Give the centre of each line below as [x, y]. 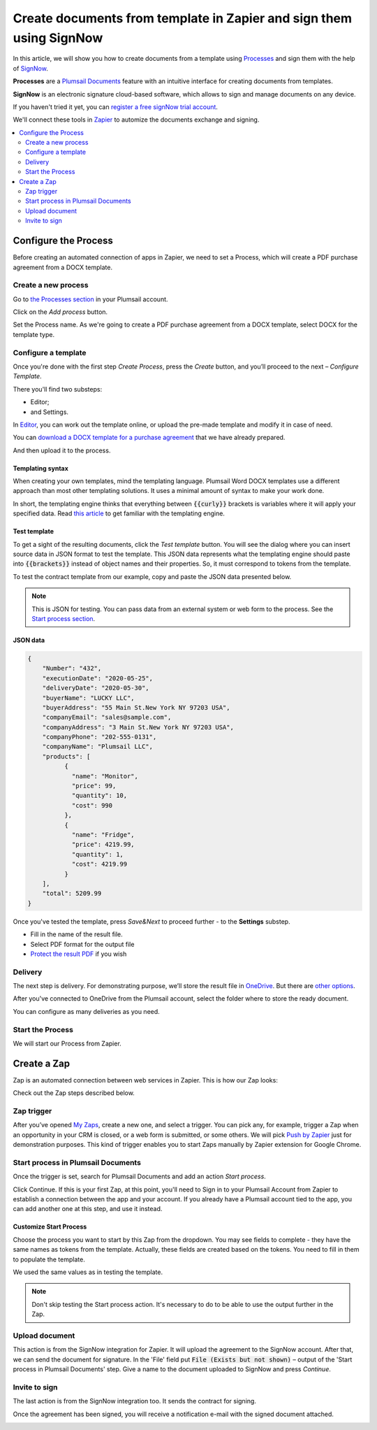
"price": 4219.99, [103, 845]
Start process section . [64, 618]
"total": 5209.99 [72, 894]
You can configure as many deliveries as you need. [86, 1011]
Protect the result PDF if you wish [79, 954]
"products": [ [66, 756]
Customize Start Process [50, 1227]
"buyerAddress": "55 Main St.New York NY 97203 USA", [136, 707]
